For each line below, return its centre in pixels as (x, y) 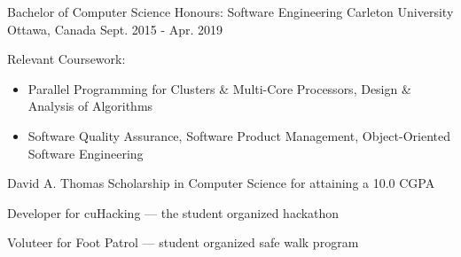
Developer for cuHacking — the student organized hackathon (173, 212)
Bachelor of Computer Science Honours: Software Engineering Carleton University (230, 12)
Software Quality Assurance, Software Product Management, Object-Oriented (239, 135)
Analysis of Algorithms (90, 106)
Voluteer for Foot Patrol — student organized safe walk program (183, 242)
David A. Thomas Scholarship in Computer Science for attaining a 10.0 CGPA (221, 183)
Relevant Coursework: (66, 59)
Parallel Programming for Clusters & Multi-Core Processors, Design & (219, 88)
